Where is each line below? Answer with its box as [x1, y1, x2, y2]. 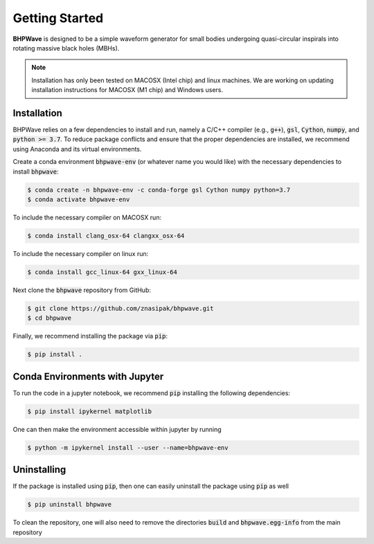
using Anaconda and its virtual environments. [12, 145, 142, 153]
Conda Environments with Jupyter [12, 370, 164, 382]
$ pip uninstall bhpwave [27, 500, 112, 509]
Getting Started [12, 10, 104, 26]
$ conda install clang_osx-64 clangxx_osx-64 [27, 232, 185, 239]
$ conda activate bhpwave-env [27, 195, 130, 203]
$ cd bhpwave [27, 314, 72, 322]
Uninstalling [12, 464, 66, 475]
